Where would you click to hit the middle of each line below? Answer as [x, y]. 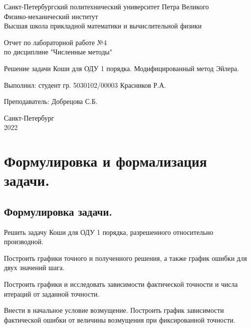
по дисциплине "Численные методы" [58, 52]
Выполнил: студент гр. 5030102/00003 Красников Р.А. [85, 85]
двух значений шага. [34, 267]
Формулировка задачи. [58, 211]
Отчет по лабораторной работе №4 [56, 42]
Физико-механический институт [51, 16]
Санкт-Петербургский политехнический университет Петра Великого [106, 6]
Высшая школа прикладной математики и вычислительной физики [103, 26]
